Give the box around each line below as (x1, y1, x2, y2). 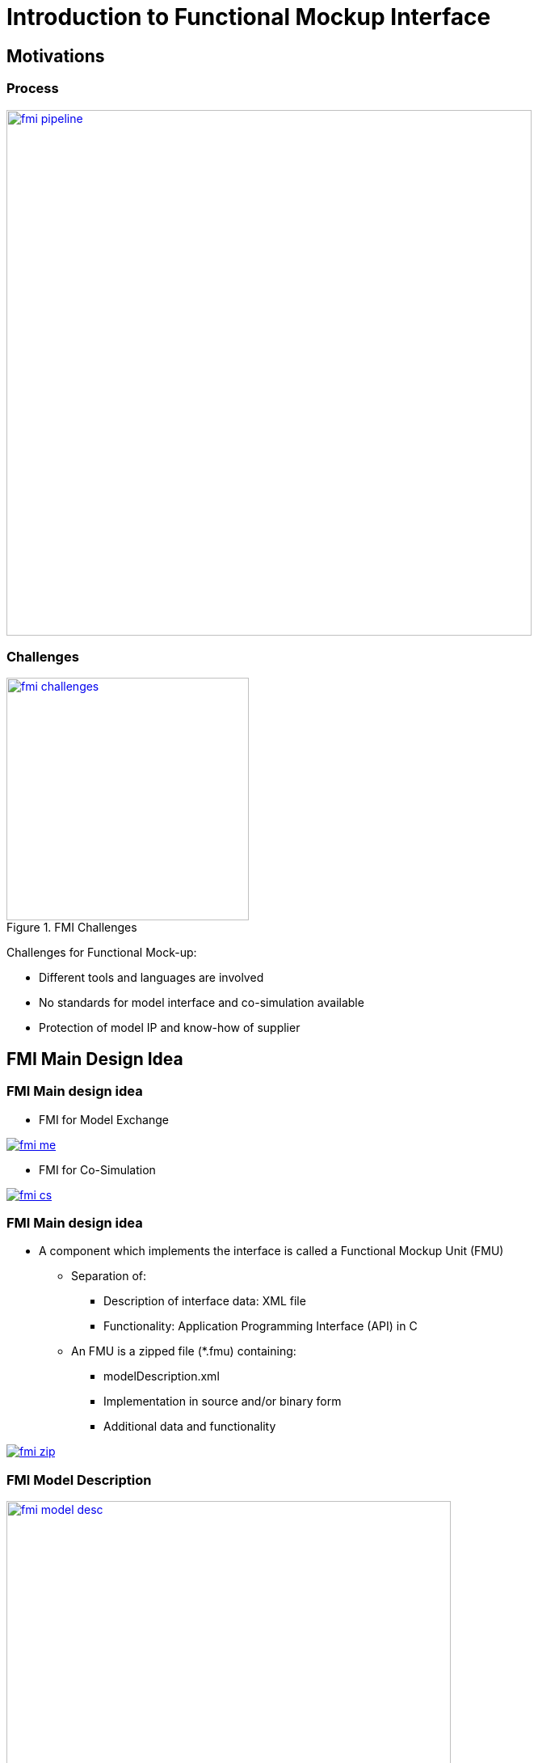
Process (6, 80, 59, 97)
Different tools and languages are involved (39, 970, 264, 985)
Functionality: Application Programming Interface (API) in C (103, 1319, 418, 1334)
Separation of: (71, 1269, 147, 1283)
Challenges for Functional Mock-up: (6, 945, 197, 960)
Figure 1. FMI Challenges (6, 920, 137, 935)
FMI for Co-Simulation (39, 1162, 156, 1177)
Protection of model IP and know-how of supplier (39, 1021, 301, 1035)
